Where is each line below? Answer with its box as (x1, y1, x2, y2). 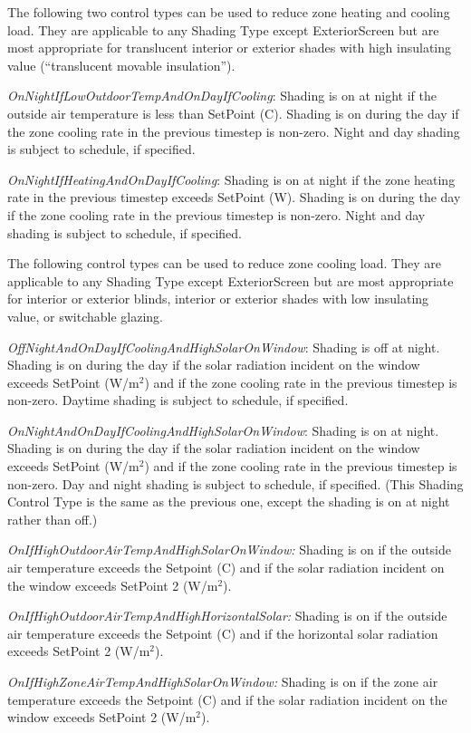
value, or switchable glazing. (7, 306, 164, 325)
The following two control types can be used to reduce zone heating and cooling (7, 3, 450, 21)
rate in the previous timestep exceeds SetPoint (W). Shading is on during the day (7, 188, 461, 207)
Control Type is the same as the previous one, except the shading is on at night (7, 492, 450, 511)
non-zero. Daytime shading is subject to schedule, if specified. (7, 391, 349, 410)
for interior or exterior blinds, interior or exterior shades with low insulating (7, 289, 429, 308)
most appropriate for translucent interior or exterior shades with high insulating (7, 38, 452, 57)
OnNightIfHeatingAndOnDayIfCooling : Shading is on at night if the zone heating (7, 169, 456, 188)
